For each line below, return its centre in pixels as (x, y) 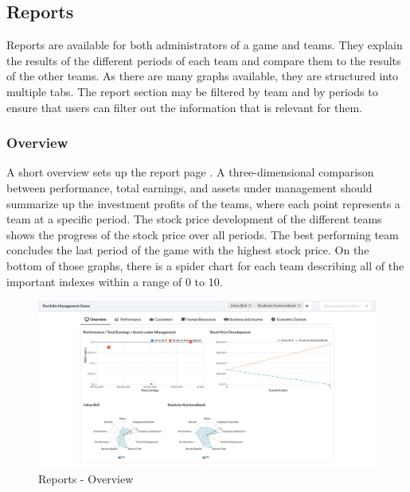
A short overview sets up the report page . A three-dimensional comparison (190, 172)
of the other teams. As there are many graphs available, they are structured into (203, 76)
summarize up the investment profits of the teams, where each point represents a (203, 203)
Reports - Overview (86, 478)
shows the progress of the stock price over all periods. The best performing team (203, 234)
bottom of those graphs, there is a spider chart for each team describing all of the (205, 265)
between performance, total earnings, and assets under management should (189, 187)
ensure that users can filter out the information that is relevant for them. (184, 107)
